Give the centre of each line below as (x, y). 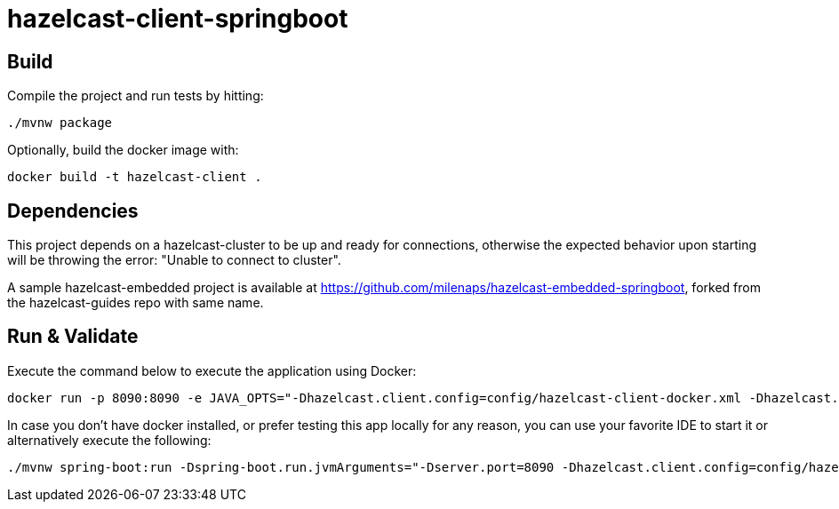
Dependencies (73, 211)
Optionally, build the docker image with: (123, 150)
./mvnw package (60, 123)
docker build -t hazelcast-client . (135, 177)
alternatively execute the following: (109, 440)
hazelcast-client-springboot (178, 19)
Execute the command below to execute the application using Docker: (212, 370)
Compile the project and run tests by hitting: (136, 96)
